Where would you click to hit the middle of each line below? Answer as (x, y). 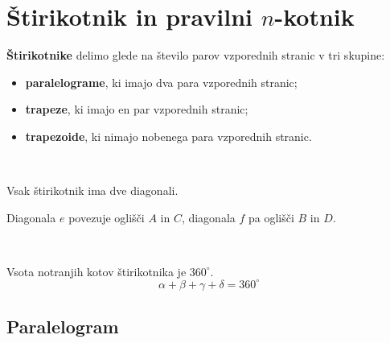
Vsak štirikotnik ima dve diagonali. (92, 190)
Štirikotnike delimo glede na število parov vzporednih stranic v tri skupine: (196, 55)
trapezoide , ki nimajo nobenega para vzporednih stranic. (168, 136)
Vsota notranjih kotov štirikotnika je (96, 271)
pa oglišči (271, 217)
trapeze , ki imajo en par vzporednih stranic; (137, 109)
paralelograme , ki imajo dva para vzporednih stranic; (161, 82)
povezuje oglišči (107, 217)
